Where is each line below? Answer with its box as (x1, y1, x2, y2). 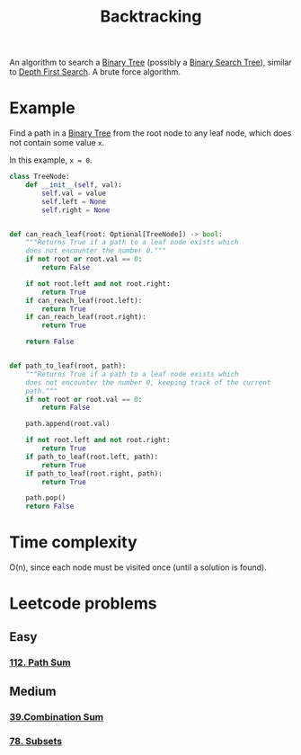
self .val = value (41, 189, 106, 198)
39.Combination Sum (9, 710, 104, 723)
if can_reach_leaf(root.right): (25, 313, 146, 322)
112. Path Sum (9, 656, 72, 669)
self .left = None (41, 197, 106, 206)
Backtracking (100, 6, 202, 27)
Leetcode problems (9, 593, 157, 614)
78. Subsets (9, 734, 63, 747)
